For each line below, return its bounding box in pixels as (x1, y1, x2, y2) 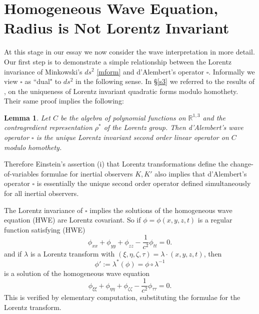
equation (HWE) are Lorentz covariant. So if (4, 214, 141, 225)
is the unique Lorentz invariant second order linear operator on (36, 132, 229, 142)
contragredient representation (4, 122, 92, 132)
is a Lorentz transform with (30, 248, 115, 259)
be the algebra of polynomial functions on (60, 112, 186, 122)
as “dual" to (24, 76, 61, 86)
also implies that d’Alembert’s (154, 168, 247, 178)
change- (230, 158, 253, 169)
